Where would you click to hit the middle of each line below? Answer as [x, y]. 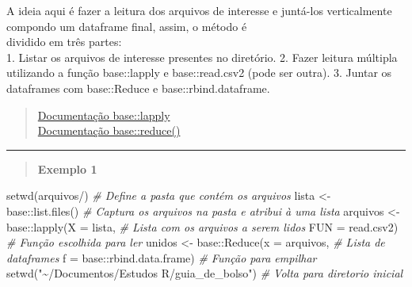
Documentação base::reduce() [109, 130]
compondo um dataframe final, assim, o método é [127, 26]
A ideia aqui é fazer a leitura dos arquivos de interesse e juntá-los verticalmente [199, 10]
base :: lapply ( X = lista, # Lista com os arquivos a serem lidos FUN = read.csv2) [202, 226]
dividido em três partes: [64, 42]
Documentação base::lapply [104, 115]
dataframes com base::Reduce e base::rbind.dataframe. [138, 88]
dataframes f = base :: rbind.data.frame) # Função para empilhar [162, 257]
